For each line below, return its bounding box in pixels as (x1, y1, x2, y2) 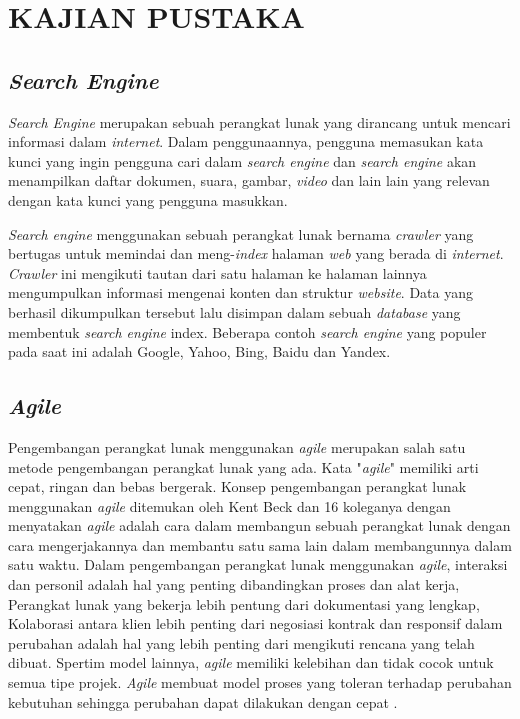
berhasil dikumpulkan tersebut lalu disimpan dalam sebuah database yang (8, 301, 461, 322)
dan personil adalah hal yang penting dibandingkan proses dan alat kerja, (8, 574, 460, 595)
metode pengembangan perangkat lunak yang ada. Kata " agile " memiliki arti (8, 456, 479, 477)
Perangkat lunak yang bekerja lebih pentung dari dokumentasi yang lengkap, (8, 593, 480, 614)
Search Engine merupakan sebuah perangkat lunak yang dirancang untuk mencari (8, 111, 511, 132)
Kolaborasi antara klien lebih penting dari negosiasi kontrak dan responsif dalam (8, 613, 503, 634)
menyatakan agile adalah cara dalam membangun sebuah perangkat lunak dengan (8, 515, 511, 536)
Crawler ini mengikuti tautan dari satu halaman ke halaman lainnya (8, 262, 427, 283)
